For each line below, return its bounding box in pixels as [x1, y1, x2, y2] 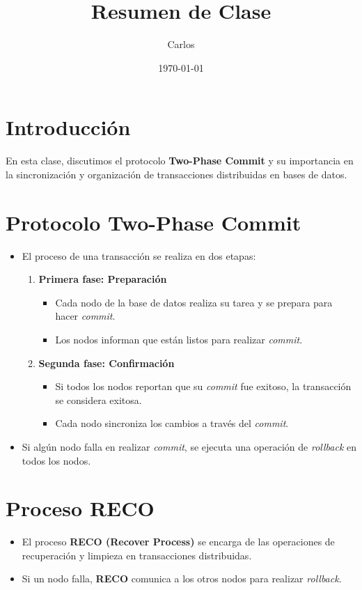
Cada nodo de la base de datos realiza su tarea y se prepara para [55, 295, 333, 309]
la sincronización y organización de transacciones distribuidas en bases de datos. [6, 166, 347, 181]
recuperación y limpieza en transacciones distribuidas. [22, 548, 252, 562]
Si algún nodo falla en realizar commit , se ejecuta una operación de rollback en [22, 439, 356, 453]
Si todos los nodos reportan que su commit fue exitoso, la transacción [55, 379, 352, 394]
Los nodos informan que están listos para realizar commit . [55, 332, 303, 346]
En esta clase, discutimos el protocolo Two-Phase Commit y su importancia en [6, 153, 354, 168]
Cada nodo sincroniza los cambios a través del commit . [55, 416, 289, 430]
